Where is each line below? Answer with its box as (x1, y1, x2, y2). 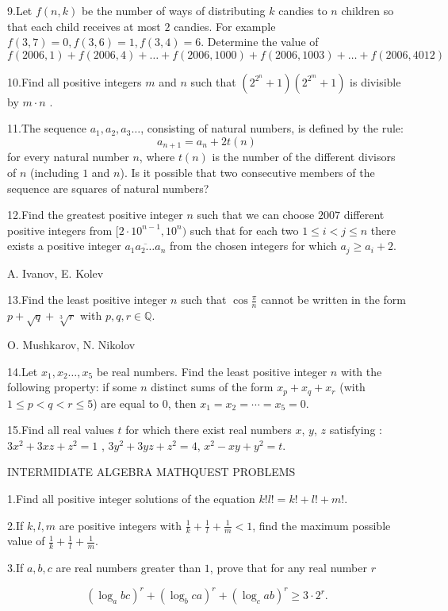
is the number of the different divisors (212, 148, 396, 165)
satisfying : (329, 421, 382, 438)
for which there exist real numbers (125, 421, 292, 438)
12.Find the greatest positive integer (7, 206, 183, 223)
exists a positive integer (7, 237, 121, 254)
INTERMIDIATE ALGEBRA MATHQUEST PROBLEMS (7, 463, 296, 480)
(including (30, 164, 79, 181)
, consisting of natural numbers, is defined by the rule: (140, 120, 404, 136)
